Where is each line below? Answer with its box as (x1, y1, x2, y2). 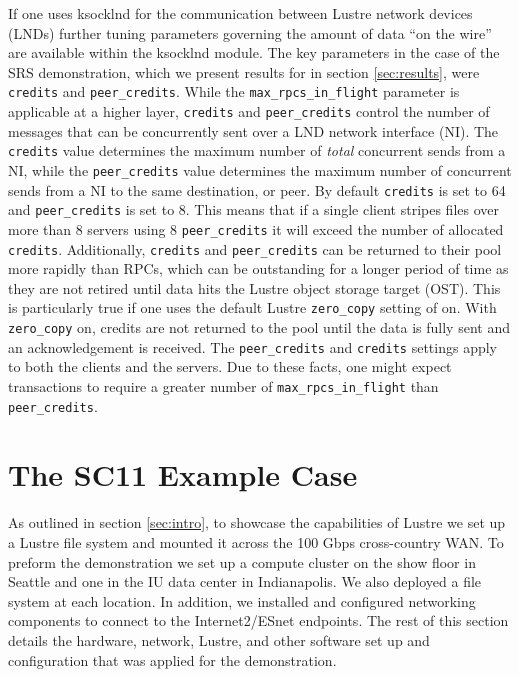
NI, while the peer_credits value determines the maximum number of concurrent (8, 159, 512, 180)
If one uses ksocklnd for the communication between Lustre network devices (8, 3, 473, 23)
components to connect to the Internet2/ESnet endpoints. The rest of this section (8, 610, 509, 631)
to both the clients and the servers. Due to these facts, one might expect (8, 356, 452, 377)
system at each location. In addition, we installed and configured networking (8, 590, 476, 611)
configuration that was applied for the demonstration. (8, 649, 337, 670)
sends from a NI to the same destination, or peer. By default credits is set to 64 (8, 179, 506, 200)
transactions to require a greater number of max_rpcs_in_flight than (8, 375, 439, 396)
